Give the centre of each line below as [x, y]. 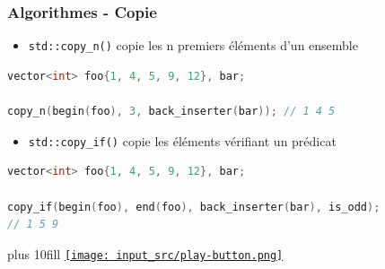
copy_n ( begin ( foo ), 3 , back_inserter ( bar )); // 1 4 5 [171, 112]
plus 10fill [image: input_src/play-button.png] [145, 253]
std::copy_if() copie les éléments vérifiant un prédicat [182, 140]
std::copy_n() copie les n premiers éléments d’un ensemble [193, 45]
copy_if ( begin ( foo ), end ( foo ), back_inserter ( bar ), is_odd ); [194, 207]
